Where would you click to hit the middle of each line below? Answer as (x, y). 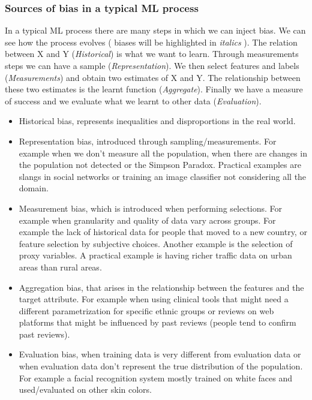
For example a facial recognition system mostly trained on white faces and (156, 378)
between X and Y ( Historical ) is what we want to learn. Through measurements (152, 54)
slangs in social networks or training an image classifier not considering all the (163, 176)
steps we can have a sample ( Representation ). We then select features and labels (152, 65)
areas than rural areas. (60, 267)
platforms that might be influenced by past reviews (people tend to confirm (157, 322)
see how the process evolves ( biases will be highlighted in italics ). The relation (151, 42)
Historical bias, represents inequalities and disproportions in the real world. (157, 121)
